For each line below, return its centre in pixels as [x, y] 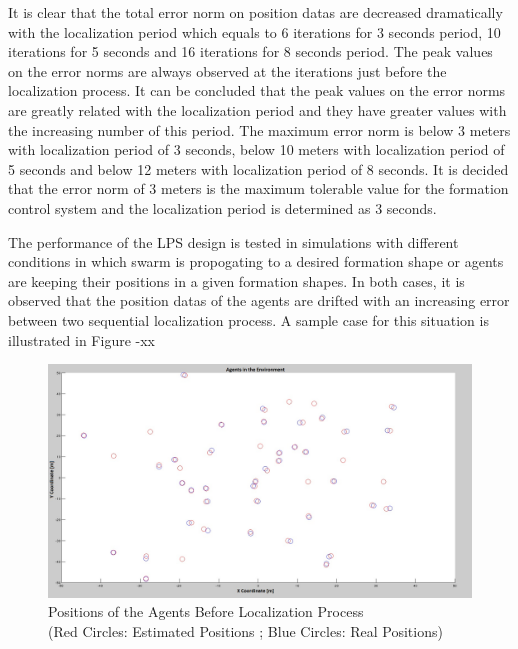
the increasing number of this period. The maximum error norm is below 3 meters [259, 129]
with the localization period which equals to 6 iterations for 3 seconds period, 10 [254, 31]
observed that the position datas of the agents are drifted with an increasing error [259, 300]
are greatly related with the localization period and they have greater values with [257, 109]
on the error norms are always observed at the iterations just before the [227, 70]
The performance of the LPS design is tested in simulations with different [233, 241]
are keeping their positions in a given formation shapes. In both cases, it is [236, 280]
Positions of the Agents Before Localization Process [206, 611]
